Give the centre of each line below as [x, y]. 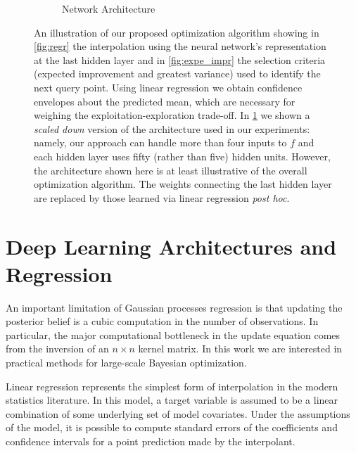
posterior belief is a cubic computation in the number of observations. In [162, 321]
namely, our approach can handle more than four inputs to [160, 142]
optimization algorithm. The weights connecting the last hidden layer [183, 184]
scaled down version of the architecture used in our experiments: [172, 128]
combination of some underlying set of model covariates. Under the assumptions [178, 413]
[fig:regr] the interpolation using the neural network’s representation [180, 46]
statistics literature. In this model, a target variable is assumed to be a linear [172, 400]
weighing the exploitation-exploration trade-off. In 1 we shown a [172, 115]
